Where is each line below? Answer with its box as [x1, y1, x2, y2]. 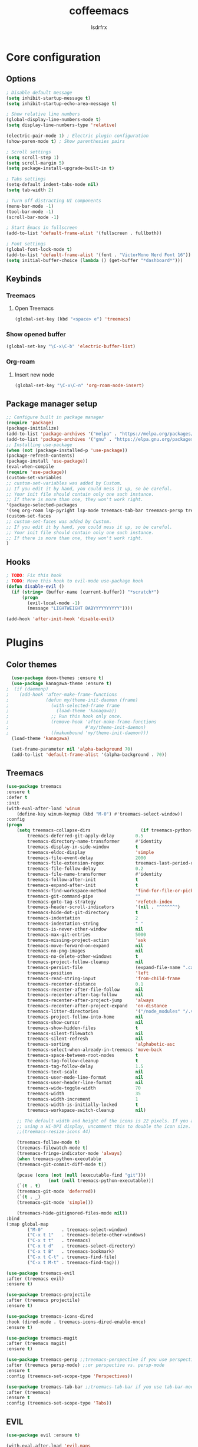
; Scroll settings [6, 149, 51, 155]
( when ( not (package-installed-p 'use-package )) [6, 447, 128, 453]
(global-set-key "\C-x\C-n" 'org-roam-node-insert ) [14, 382, 144, 388]
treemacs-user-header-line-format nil [27, 1080, 144, 1086]
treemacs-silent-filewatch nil [27, 1030, 144, 1036]
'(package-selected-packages [6, 502, 78, 508]
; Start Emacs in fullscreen [6, 225, 78, 231]
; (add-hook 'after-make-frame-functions [6, 692, 117, 698]
